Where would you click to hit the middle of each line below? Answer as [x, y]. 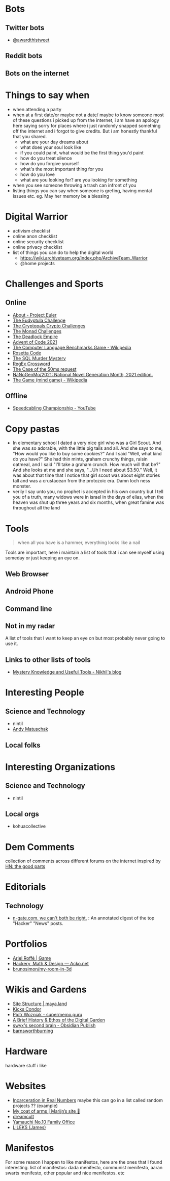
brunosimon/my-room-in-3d [42, 969]
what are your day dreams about [54, 142]
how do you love [37, 174]
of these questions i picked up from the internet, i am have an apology [86, 120]
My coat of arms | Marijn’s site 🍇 [46, 1111]
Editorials [26, 887]
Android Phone [29, 591]
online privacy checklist [37, 247]
